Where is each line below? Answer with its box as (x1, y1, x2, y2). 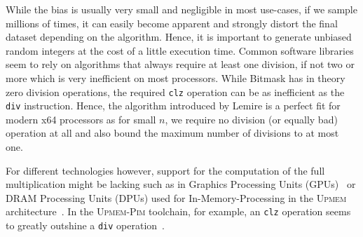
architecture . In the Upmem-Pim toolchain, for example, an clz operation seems (6, 204, 351, 219)
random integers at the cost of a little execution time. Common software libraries (6, 43, 354, 57)
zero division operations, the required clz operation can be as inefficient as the (6, 84, 345, 99)
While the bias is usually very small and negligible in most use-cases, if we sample (6, 2, 357, 16)
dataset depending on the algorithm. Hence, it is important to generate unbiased (6, 29, 352, 44)
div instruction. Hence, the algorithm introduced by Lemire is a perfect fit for (6, 98, 341, 113)
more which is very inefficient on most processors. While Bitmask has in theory (6, 70, 345, 85)
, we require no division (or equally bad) (165, 111, 338, 126)
